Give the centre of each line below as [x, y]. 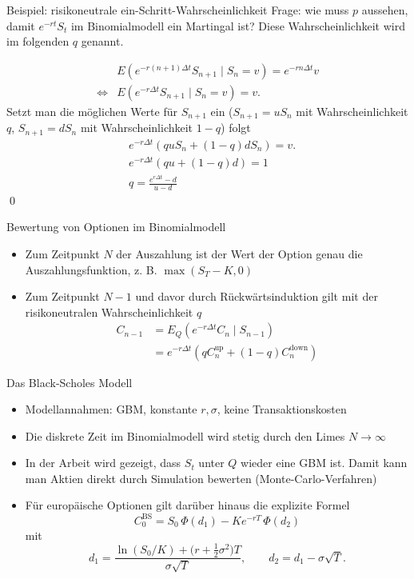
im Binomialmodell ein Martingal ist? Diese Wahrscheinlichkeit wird [238, 25]
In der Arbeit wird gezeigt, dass [103, 463]
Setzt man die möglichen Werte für [92, 111]
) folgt [236, 128]
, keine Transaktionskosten [282, 409]
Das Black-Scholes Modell [70, 382]
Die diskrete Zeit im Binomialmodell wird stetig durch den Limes [185, 435]
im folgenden [38, 41]
